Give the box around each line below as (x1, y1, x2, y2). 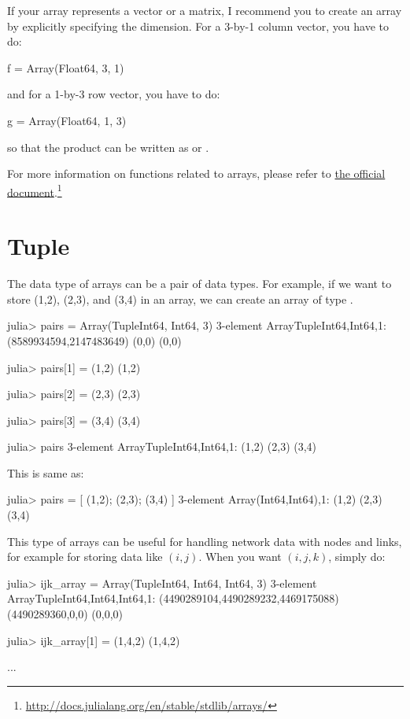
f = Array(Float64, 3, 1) (7, 59, 124, 76)
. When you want (198, 548, 282, 565)
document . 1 (7, 181, 62, 200)
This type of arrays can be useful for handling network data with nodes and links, (7, 533, 402, 549)
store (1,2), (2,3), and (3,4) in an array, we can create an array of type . (7, 290, 353, 307)
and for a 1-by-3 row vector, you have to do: (7, 86, 220, 102)
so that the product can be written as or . (7, 138, 209, 155)
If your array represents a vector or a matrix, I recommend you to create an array (7, 2, 402, 18)
